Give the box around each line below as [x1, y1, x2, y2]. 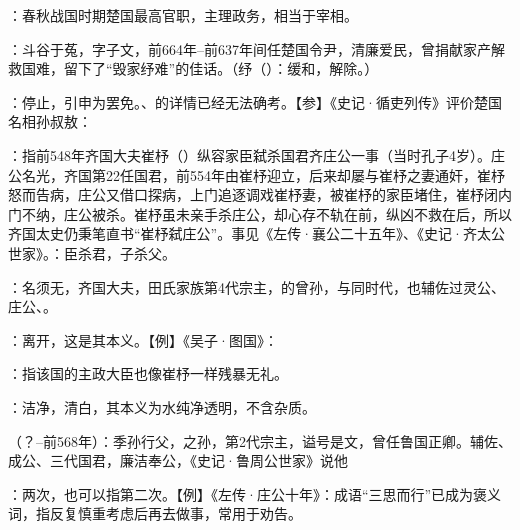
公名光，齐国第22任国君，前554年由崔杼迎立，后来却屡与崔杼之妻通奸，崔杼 [8, 164, 505, 185]
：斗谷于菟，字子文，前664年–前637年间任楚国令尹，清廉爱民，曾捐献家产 [8, 38, 491, 59]
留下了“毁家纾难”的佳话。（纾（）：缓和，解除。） [63, 58, 379, 79]
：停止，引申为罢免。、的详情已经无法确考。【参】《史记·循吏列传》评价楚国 [8, 91, 502, 112]
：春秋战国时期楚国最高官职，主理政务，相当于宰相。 [8, 5, 358, 25]
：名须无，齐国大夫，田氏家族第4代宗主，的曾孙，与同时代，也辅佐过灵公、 [8, 276, 505, 297]
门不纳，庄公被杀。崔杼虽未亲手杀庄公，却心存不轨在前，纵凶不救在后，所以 [8, 203, 512, 224]
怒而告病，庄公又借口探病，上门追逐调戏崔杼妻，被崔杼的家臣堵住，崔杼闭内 [8, 184, 512, 205]
